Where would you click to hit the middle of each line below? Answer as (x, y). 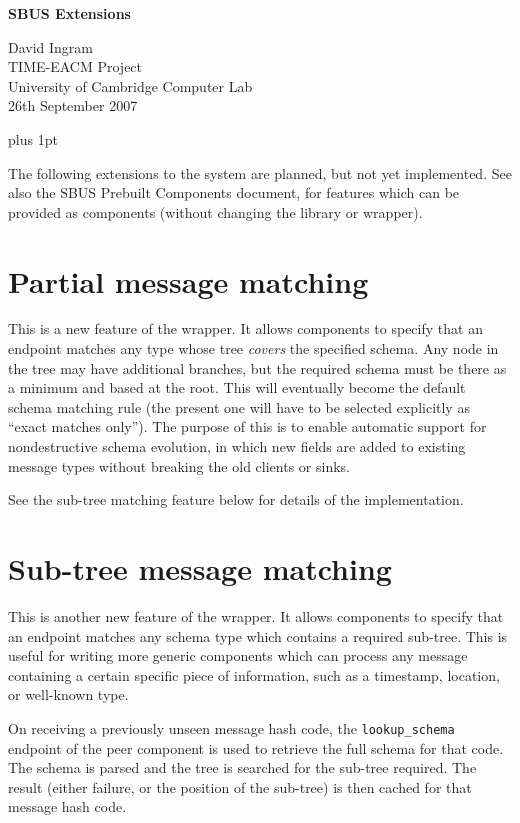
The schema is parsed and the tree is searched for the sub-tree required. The (242, 767)
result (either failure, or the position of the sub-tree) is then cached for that (240, 786)
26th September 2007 (73, 105)
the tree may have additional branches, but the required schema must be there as (257, 367)
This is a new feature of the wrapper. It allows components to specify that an (245, 328)
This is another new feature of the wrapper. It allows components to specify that (256, 615)
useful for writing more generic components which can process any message (238, 655)
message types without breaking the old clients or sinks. (179, 465)
